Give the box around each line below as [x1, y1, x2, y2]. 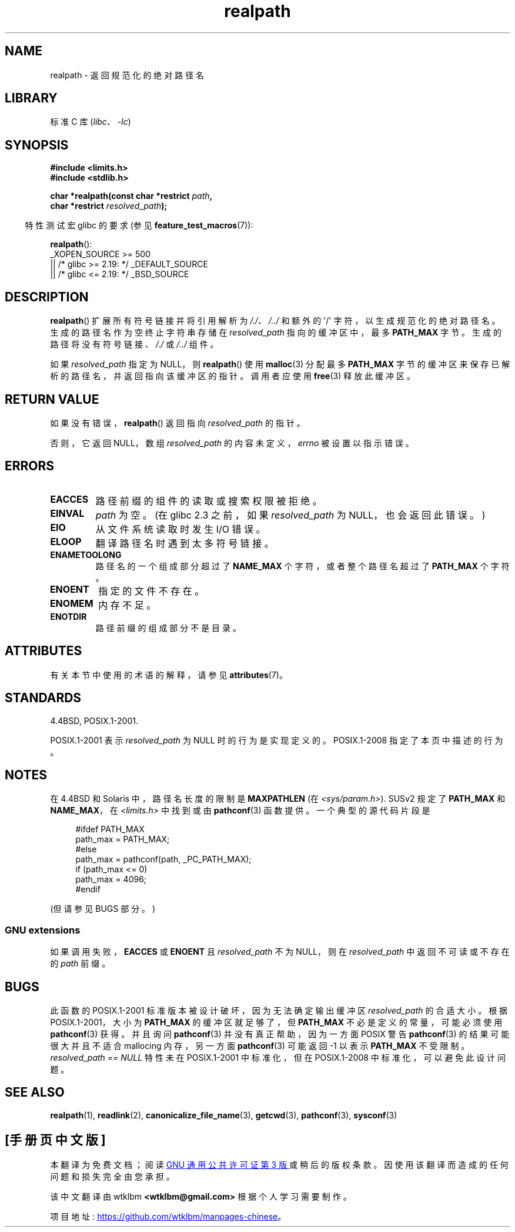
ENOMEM [49, 597, 93, 609]
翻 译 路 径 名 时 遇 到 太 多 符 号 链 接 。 [95, 537, 274, 549]
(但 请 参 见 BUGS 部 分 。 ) [50, 904, 156, 914]
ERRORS [5, 459, 55, 474]
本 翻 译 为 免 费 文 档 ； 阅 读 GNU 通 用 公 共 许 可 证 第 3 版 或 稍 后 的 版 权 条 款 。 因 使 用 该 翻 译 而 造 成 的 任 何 [50, 1159, 509, 1170]
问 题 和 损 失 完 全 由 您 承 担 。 [50, 1171, 175, 1181]
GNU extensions [5, 924, 81, 936]
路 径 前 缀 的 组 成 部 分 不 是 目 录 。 [95, 622, 241, 633]
